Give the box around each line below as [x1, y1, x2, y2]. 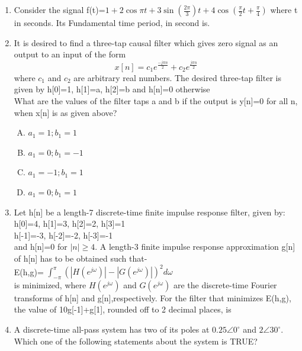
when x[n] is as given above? [14, 106, 117, 118]
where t [270, 4, 298, 15]
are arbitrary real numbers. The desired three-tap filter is [73, 71, 281, 83]
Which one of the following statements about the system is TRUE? [14, 334, 258, 347]
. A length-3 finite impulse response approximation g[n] [95, 240, 295, 253]
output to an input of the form [14, 48, 126, 60]
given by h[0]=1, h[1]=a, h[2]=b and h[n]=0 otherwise [14, 83, 210, 95]
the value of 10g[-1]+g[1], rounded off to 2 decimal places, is [14, 303, 232, 315]
